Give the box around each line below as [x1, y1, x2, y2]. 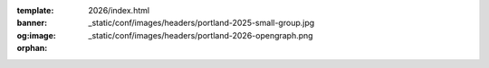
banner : [16, 18, 48, 29]
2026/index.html [88, 5, 149, 15]
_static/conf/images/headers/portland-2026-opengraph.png [88, 30, 313, 40]
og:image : [16, 30, 56, 40]
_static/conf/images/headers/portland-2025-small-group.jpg [88, 18, 315, 29]
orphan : [16, 43, 48, 54]
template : [16, 5, 54, 15]
